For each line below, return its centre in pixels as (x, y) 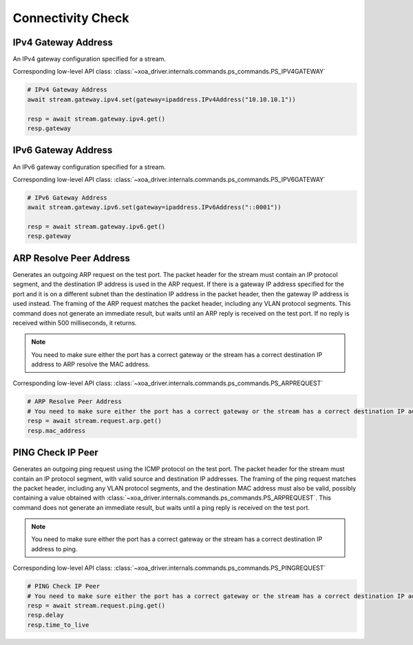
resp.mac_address (56, 430)
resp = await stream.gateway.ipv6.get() (96, 227)
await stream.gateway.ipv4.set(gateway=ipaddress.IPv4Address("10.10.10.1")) (161, 99)
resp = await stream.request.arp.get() (94, 421)
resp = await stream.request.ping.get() (96, 605)
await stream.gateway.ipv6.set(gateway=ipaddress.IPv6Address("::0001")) (154, 207)
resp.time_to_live (58, 625)
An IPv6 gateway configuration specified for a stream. (89, 167)
